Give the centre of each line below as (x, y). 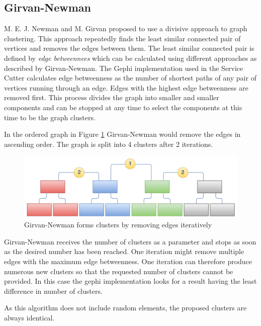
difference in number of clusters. (53, 291)
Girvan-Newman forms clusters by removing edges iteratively (118, 225)
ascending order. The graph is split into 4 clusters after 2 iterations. (109, 144)
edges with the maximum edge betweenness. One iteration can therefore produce (128, 261)
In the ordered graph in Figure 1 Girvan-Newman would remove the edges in (122, 134)
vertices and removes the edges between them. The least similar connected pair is (129, 48)
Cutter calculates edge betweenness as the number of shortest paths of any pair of (130, 78)
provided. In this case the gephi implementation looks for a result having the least (130, 281)
